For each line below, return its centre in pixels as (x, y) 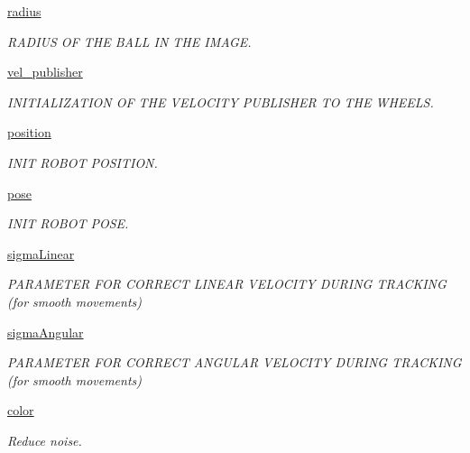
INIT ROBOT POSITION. (83, 162)
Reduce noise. (45, 440)
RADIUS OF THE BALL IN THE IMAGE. (129, 41)
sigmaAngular (46, 332)
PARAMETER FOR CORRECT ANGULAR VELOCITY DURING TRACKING (235, 362)
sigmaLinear (41, 253)
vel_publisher (45, 72)
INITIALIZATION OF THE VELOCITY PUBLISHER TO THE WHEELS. (221, 102)
